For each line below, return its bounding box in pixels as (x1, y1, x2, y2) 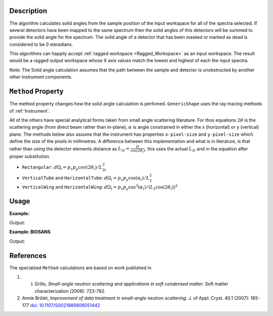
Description (9, 7, 48, 15)
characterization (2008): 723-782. (34, 288, 106, 294)
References (9, 251, 47, 260)
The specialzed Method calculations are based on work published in (9, 265, 152, 271)
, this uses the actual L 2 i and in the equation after (145, 145, 248, 153)
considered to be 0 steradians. (9, 41, 73, 47)
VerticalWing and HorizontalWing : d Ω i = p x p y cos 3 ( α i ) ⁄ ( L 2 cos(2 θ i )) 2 (22, 183, 178, 191)
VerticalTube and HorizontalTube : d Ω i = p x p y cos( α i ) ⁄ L (22, 175, 150, 182)
